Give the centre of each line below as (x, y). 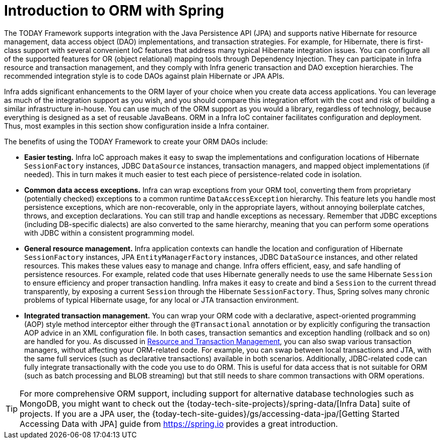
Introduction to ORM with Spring (114, 11)
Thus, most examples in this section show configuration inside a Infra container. (137, 126)
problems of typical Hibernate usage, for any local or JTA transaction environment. (162, 300)
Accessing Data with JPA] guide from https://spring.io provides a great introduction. (179, 424)
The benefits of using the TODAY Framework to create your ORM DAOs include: (136, 141)
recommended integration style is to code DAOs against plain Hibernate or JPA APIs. (144, 76)
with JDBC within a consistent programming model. (109, 233)
